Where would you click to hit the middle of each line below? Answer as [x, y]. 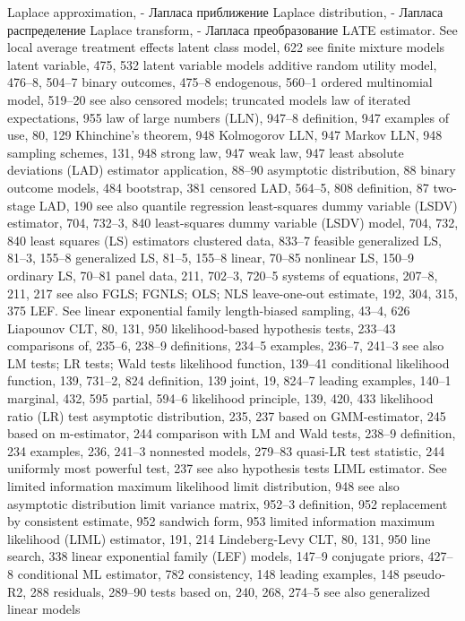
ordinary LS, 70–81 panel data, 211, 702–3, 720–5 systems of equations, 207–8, [223, 275]
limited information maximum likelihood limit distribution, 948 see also [203, 486]
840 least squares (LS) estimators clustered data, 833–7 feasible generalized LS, [224, 240]
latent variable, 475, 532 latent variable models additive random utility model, [222, 64]
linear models [44, 609]
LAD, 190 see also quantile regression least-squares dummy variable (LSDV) [248, 205]
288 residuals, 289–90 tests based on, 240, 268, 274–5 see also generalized [230, 591]
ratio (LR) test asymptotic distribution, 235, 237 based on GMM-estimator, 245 [227, 415]
